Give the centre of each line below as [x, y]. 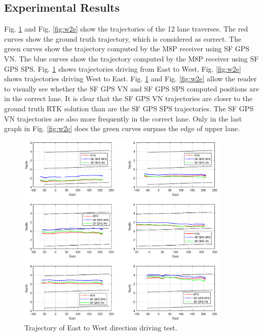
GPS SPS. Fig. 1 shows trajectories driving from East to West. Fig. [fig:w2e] [123, 68]
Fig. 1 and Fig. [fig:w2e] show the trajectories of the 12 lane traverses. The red [126, 29]
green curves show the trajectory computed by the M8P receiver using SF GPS [127, 49]
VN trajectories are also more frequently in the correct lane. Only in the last [123, 118]
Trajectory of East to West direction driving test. [101, 327]
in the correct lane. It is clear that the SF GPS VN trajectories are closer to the [128, 98]
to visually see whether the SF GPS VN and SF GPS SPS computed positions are [131, 88]
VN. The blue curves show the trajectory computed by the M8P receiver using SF [131, 58]
